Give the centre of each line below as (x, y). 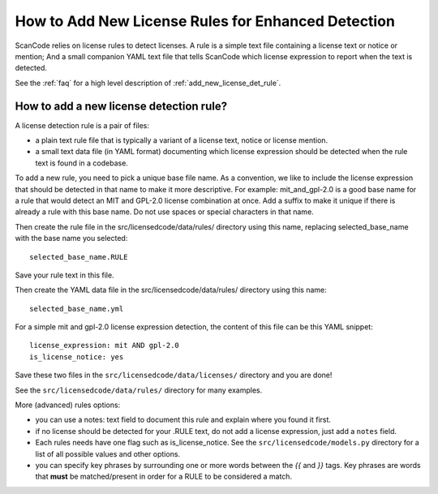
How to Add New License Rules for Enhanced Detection (205, 21)
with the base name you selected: (71, 238)
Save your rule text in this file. (64, 275)
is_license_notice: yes (77, 357)
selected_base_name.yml (77, 309)
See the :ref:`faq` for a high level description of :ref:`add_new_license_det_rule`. (148, 83)
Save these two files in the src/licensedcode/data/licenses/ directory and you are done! (174, 375)
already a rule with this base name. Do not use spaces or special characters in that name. (164, 212)
